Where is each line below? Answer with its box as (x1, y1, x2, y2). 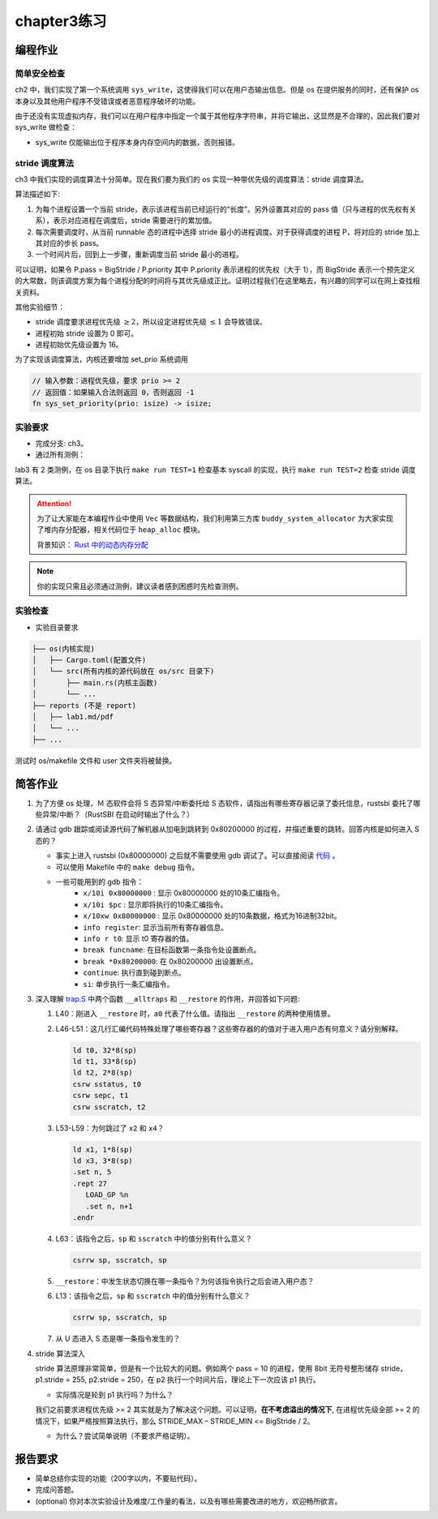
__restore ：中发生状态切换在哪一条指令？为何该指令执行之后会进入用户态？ (55, 1276, 315, 1285)
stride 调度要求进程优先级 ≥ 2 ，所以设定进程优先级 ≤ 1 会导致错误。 (35, 317, 267, 327)
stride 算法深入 (35, 1349, 85, 1358)
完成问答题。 (35, 1485, 79, 1495)
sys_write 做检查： (15, 122, 77, 132)
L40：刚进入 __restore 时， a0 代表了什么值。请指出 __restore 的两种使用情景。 (55, 1009, 336, 1019)
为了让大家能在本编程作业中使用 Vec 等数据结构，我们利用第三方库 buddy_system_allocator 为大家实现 (36, 513, 393, 523)
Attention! (36, 499, 72, 508)
